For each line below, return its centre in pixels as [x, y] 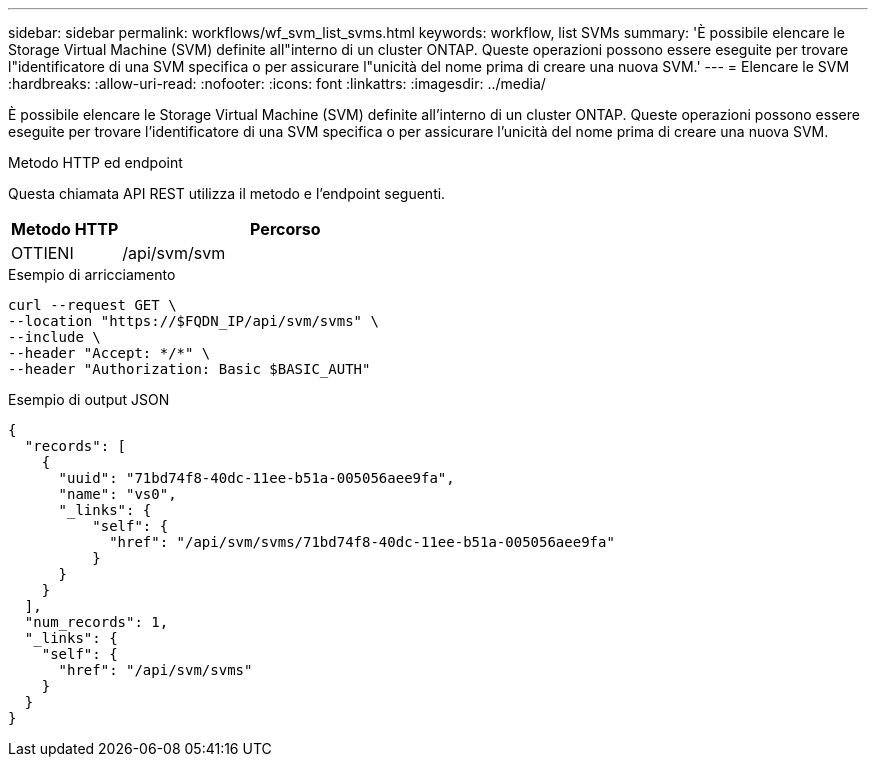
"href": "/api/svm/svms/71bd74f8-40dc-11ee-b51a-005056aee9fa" [362, 542]
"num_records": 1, [96, 622]
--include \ [54, 337]
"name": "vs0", [117, 494]
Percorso [285, 229]
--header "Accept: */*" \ [109, 353]
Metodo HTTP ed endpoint [95, 162]
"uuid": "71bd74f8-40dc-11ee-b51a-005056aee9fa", [256, 478]
